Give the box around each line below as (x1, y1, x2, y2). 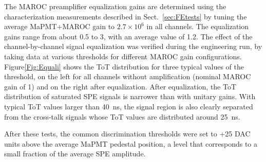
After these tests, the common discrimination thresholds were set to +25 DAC (4, 128, 251, 139)
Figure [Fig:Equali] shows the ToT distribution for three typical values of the (4, 61, 244, 72)
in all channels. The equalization (146, 21, 249, 32)
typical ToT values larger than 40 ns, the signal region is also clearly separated (4, 101, 253, 111)
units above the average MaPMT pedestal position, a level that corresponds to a (4, 138, 258, 149)
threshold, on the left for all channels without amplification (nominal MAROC (4, 71, 251, 82)
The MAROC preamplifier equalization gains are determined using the (4, 1, 226, 11)
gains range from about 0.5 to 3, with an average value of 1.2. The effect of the (4, 31, 253, 41)
